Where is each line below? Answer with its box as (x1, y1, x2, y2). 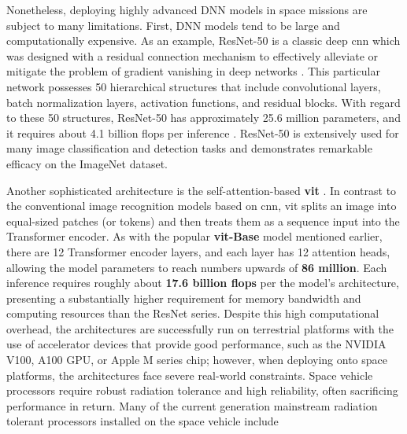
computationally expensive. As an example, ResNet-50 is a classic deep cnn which (6, 32, 401, 49)
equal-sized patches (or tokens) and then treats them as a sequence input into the (6, 212, 400, 229)
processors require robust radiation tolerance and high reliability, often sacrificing (6, 382, 398, 399)
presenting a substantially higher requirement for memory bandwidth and (6, 289, 361, 306)
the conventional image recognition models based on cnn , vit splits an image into (6, 197, 397, 214)
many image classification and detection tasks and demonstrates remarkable (6, 140, 372, 156)
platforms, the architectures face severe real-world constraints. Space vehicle (6, 366, 373, 383)
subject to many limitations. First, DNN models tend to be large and (6, 17, 340, 33)
